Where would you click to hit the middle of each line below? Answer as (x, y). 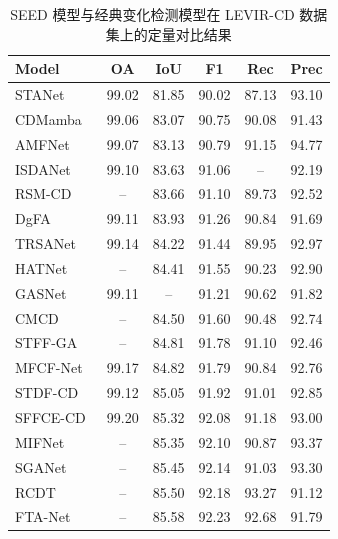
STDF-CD (47, 392)
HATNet (41, 267)
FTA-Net (43, 516)
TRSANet (45, 243)
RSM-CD (43, 193)
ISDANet (43, 168)
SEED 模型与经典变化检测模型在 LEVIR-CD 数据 (169, 14)
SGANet (41, 466)
